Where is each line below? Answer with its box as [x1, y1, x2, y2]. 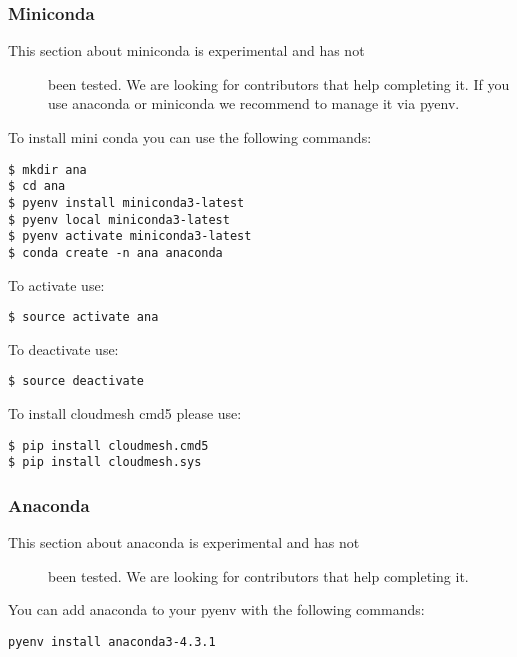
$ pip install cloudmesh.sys [8, 455, 202, 470]
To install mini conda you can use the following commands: [8, 127, 372, 147]
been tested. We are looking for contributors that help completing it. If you [48, 73, 510, 94]
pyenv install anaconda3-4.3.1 [8, 634, 216, 649]
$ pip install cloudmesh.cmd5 [8, 438, 209, 453]
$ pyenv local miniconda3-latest [8, 212, 230, 227]
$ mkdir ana [8, 162, 87, 177]
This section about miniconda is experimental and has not [8, 40, 365, 61]
